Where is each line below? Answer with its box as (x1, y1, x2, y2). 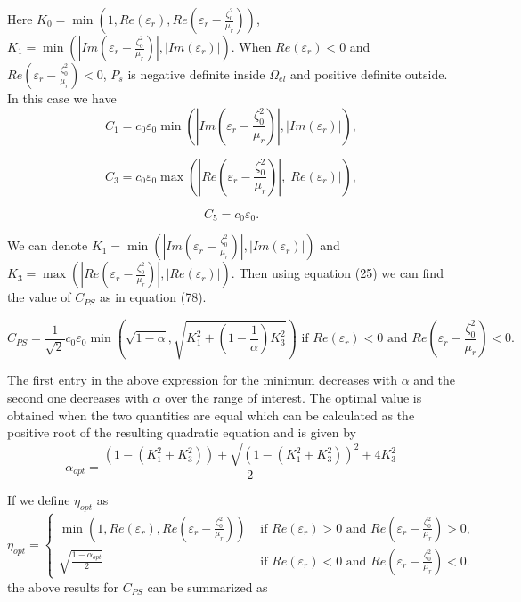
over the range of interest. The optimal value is (165, 388, 422, 407)
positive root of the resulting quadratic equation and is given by (7, 423, 356, 442)
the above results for (7, 577, 119, 596)
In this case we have (7, 89, 117, 107)
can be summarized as (147, 577, 268, 596)
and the (413, 370, 456, 389)
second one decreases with (7, 388, 149, 407)
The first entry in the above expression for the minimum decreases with (7, 370, 398, 389)
